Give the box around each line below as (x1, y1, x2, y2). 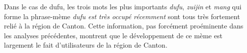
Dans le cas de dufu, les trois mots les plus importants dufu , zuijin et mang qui (4, 1, 242, 11)
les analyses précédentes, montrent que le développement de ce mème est (4, 30, 222, 40)
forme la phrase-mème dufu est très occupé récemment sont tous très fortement (4, 11, 240, 21)
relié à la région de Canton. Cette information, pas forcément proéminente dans (4, 21, 244, 31)
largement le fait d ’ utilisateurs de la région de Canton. (4, 40, 167, 50)
